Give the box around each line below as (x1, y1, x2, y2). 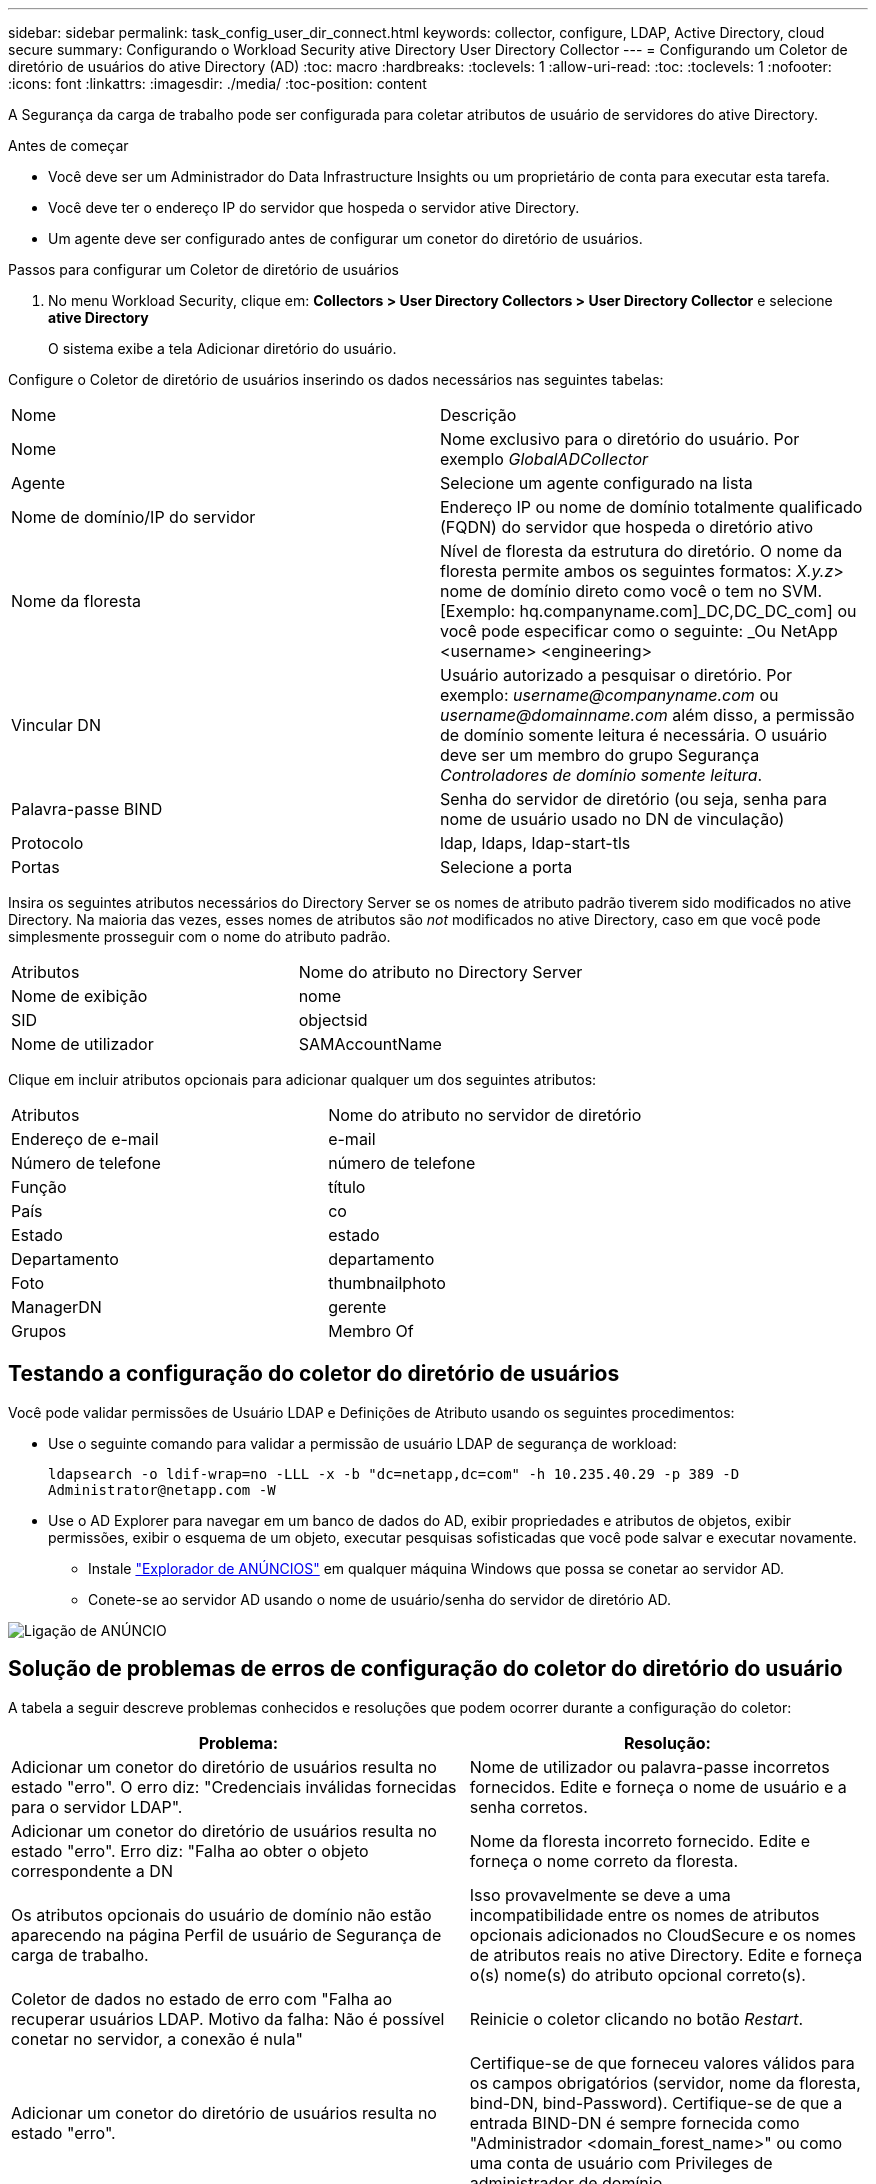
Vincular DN (11, 715, 101, 735)
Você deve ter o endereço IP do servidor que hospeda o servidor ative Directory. (48, 199, 580, 216)
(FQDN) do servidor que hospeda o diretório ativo (440, 517, 814, 537)
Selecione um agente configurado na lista (440, 473, 753, 493)
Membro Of (328, 1321, 414, 1341)
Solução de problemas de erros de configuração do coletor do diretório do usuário (8, 1656, 843, 1682)
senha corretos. (469, 1796, 588, 1817)
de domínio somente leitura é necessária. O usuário (440, 725, 828, 745)
